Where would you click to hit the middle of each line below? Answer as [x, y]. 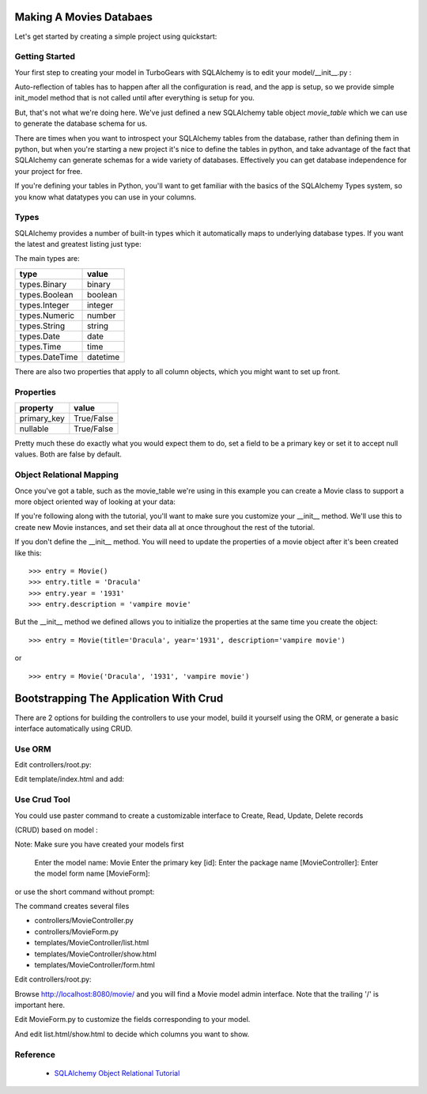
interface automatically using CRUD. [74, 729]
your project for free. [49, 171]
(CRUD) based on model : [56, 830]
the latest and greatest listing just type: [78, 244]
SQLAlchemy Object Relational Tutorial [117, 1073]
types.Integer [44, 305]
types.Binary [43, 284]
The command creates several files [72, 906]
